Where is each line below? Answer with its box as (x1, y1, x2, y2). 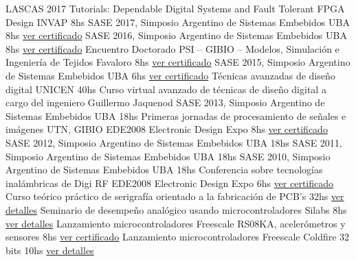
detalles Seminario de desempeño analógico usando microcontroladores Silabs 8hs (5, 202, 347, 216)
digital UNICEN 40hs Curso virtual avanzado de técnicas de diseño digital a (5, 82, 326, 96)
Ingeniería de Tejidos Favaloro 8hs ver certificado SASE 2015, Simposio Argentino (5, 55, 351, 69)
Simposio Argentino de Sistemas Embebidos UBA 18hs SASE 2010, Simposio (5, 149, 331, 163)
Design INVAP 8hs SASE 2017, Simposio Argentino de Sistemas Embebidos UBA (5, 14, 350, 29)
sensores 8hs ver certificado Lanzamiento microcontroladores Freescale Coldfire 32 (5, 229, 350, 244)
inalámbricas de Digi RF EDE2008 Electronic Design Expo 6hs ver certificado (5, 175, 334, 190)
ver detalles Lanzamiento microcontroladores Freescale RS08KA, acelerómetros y (5, 216, 346, 230)
